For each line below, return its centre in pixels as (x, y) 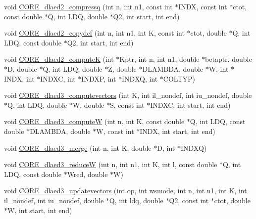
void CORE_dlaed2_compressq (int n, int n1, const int (88, 6)
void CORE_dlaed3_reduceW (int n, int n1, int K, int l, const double (111, 164)
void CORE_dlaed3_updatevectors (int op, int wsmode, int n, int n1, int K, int (126, 191)
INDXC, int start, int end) (190, 105)
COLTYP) (179, 78)
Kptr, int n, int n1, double (159, 59)
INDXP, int (99, 78)
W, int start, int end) (40, 210)
